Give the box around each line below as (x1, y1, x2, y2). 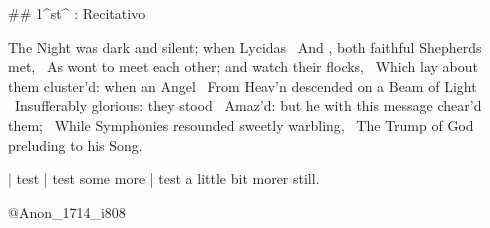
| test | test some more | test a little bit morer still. (8, 168, 320, 189)
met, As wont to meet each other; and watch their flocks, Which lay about (8, 56, 478, 77)
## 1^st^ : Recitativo (8, 3, 146, 23)
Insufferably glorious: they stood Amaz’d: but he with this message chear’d (14, 95, 482, 116)
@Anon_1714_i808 (8, 201, 126, 222)
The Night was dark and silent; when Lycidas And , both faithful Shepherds (8, 36, 482, 57)
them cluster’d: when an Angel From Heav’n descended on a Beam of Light (8, 75, 477, 96)
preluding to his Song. (8, 134, 143, 155)
